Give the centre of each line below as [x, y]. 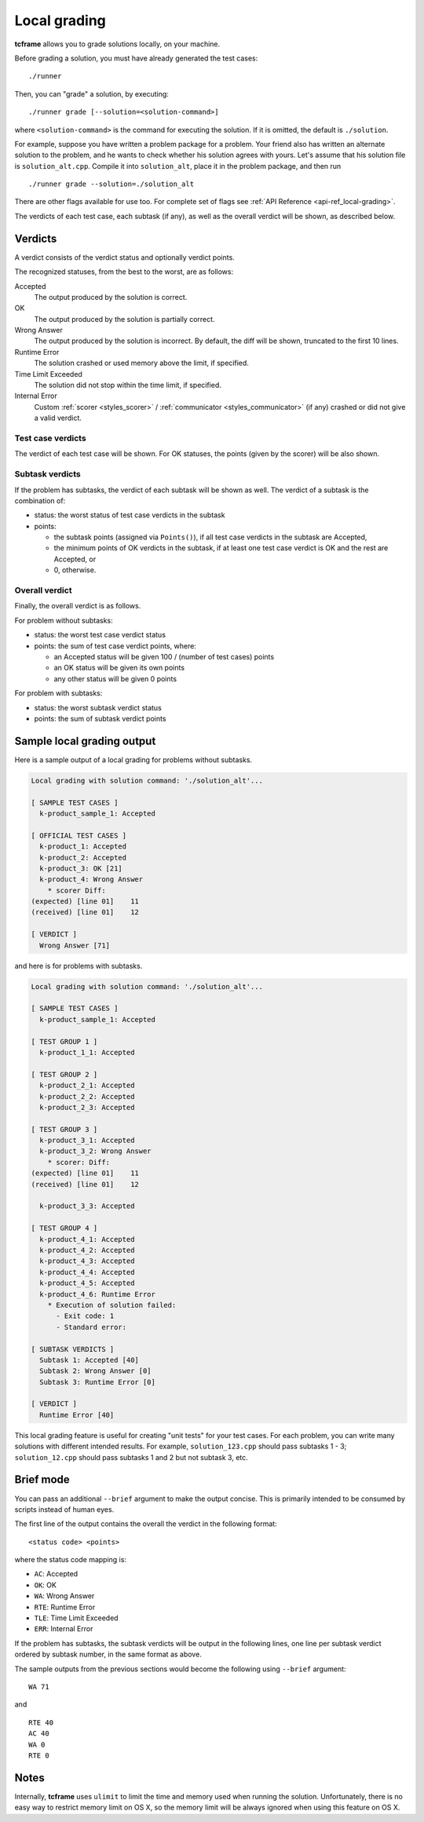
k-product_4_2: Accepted [87, 1250]
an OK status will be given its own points [119, 668]
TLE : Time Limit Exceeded [76, 1618]
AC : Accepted [56, 1574]
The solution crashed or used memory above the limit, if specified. [141, 363]
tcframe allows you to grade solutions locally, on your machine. [117, 44]
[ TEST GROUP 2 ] [64, 1074]
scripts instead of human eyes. [64, 1509]
